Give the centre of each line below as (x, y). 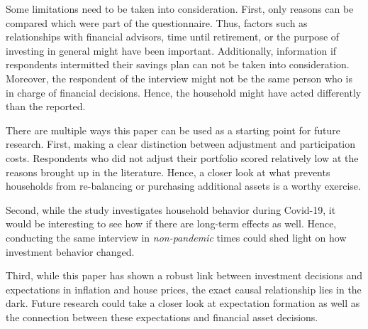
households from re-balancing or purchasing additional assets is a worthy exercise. (183, 186)
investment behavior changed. (70, 251)
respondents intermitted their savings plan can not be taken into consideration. (178, 64)
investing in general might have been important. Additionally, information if (171, 50)
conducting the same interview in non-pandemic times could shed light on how (176, 237)
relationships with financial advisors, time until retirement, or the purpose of (173, 37)
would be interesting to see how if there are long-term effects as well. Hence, (171, 223)
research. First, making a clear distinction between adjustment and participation (181, 144)
